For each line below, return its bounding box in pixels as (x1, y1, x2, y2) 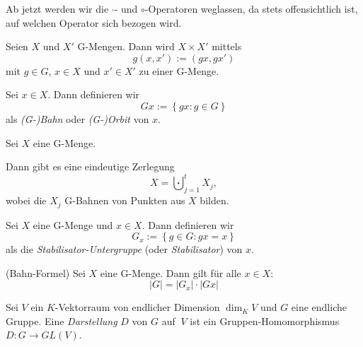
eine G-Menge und (33, 217, 113, 232)
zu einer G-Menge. (139, 63, 219, 78)
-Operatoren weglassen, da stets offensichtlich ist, (144, 1, 358, 16)
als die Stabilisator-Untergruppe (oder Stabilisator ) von (6, 242, 243, 257)
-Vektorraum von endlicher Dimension (54, 300, 220, 314)
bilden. (200, 193, 229, 208)
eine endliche (291, 300, 347, 314)
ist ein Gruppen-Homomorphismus (190, 313, 340, 328)
